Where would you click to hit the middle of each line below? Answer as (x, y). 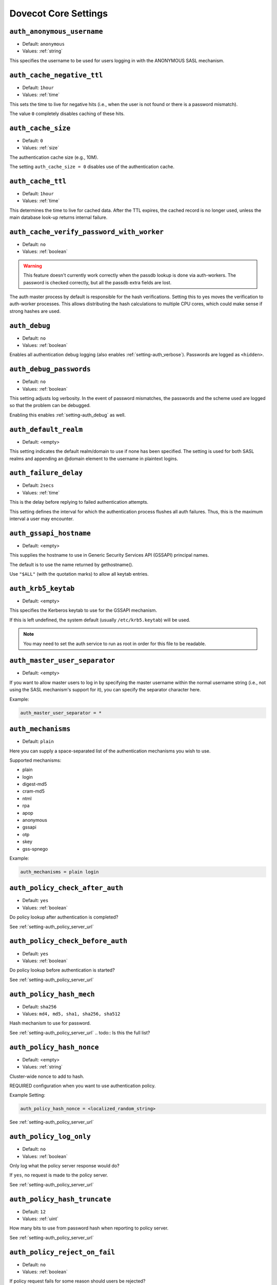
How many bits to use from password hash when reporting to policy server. (89, 1228)
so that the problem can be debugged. (50, 406)
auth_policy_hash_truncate (60, 1199)
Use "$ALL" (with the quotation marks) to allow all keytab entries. (79, 574)
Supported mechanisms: (35, 760)
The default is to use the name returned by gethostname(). (71, 564)
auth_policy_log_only (50, 1137)
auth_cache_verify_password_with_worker (87, 232)
